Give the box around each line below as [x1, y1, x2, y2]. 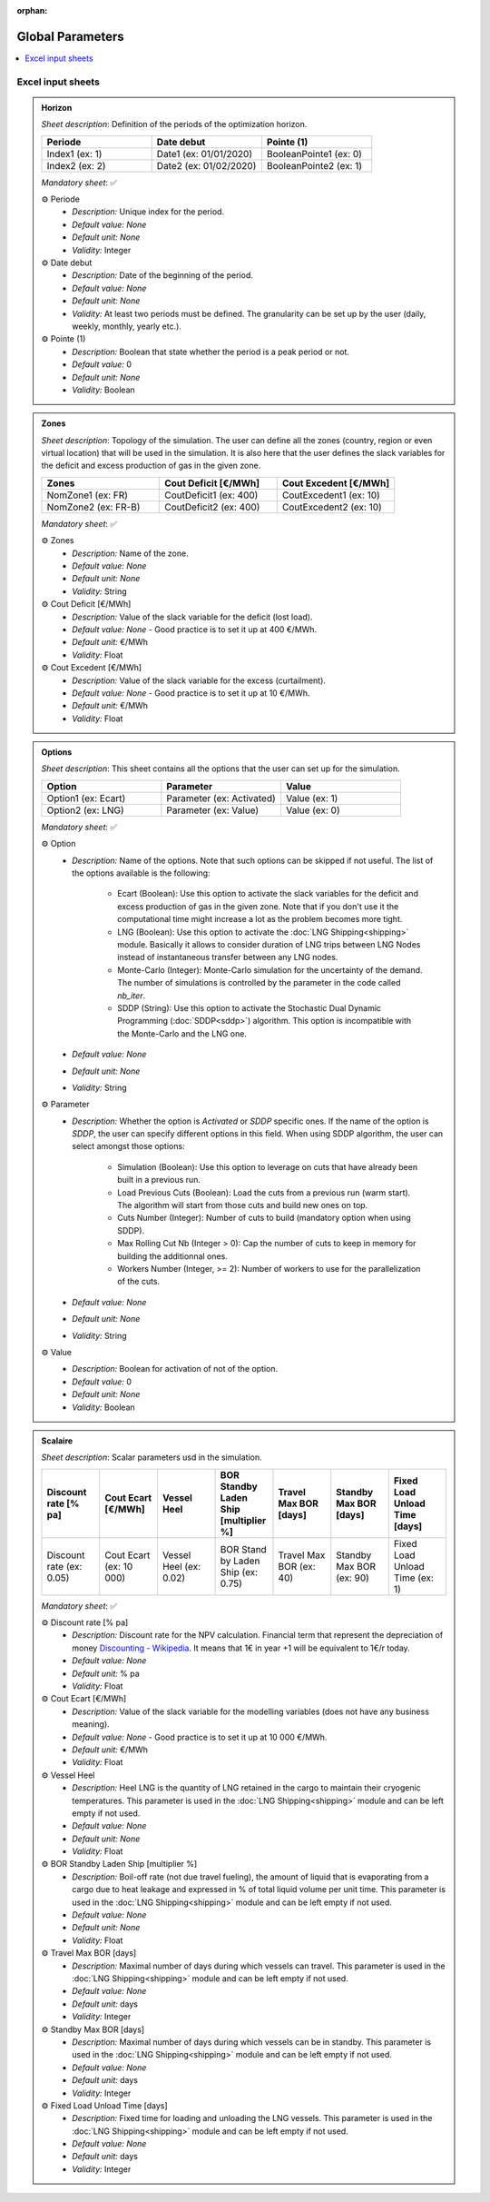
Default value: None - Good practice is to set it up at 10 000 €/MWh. [72, 1731, 328, 1742]
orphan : [16, 5, 48, 15]
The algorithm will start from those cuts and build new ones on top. [117, 1200, 368, 1211]
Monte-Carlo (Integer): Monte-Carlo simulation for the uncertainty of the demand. [117, 964, 423, 976]
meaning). [72, 1719, 111, 1730]
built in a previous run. [117, 1175, 201, 1185]
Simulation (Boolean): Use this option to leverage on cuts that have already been [117, 1161, 417, 1172]
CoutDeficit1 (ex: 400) [164, 489, 259, 501]
